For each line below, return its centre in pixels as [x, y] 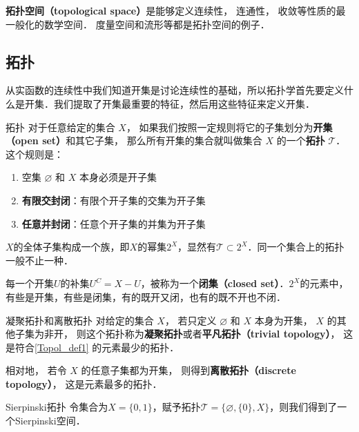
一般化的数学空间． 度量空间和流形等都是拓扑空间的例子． [138, 24]
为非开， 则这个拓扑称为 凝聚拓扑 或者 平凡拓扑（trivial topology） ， [187, 334]
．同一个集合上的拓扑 [296, 247]
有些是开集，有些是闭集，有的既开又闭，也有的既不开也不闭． [146, 296]
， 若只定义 [191, 320]
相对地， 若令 [36, 370]
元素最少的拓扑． [140, 347]
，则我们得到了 [303, 407]
